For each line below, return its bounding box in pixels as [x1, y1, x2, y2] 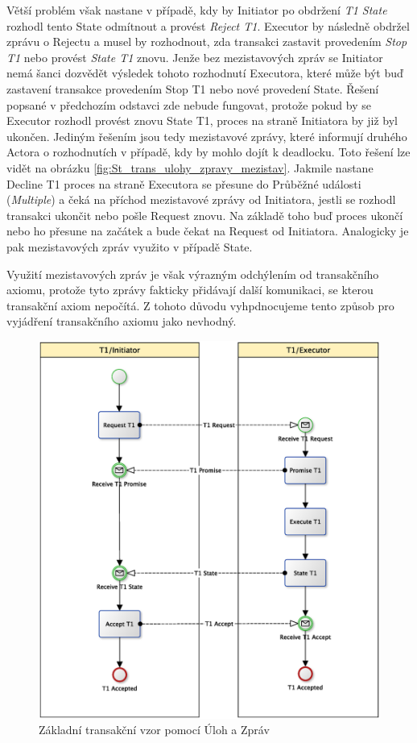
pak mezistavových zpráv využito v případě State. [6, 238, 253, 255]
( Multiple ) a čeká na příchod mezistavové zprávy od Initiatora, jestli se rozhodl [6, 191, 396, 208]
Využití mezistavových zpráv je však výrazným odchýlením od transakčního [6, 265, 379, 282]
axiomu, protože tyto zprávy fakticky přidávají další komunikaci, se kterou [6, 281, 374, 298]
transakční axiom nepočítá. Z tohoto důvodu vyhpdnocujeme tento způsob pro [6, 297, 394, 313]
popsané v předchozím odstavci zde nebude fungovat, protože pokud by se [6, 96, 371, 113]
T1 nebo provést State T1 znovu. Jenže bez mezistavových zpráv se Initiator [6, 48, 383, 65]
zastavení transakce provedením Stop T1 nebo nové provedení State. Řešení [6, 80, 379, 97]
